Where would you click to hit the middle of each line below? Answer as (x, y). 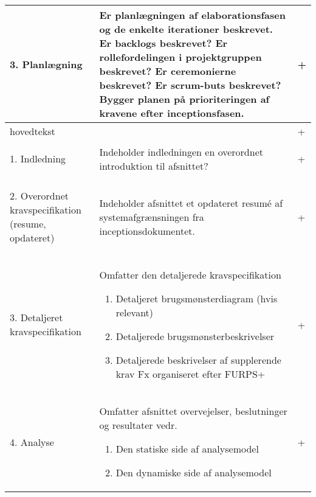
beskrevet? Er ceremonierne (168, 71)
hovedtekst (33, 131)
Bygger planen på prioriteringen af (184, 99)
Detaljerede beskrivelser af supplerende (198, 360)
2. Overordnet (39, 196)
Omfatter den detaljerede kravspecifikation (190, 275)
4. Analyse (32, 442)
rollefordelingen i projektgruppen (180, 57)
